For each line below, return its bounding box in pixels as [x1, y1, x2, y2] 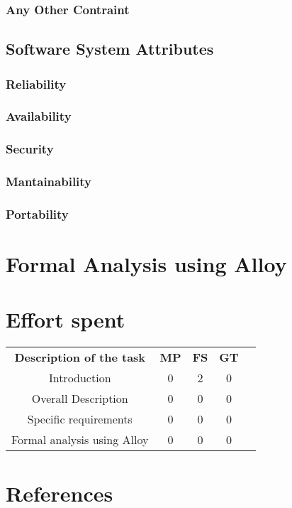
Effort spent [6, 305, 125, 334]
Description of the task [14, 349, 146, 366]
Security [6, 140, 54, 158]
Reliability [6, 75, 67, 92]
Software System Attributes [6, 38, 214, 60]
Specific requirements [27, 411, 133, 428]
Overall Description [31, 390, 128, 407]
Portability [6, 205, 69, 222]
